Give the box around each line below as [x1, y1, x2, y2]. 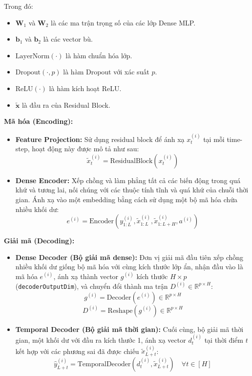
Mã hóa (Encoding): [4, 116, 73, 126]
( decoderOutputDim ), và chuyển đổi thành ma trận [15, 281, 168, 291]
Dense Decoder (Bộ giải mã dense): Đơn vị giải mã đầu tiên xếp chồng [15, 252, 244, 262]
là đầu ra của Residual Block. [21, 99, 110, 110]
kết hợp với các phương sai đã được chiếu [15, 346, 139, 356]
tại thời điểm [204, 335, 243, 345]
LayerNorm [15, 52, 50, 60]
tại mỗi [203, 134, 225, 144]
